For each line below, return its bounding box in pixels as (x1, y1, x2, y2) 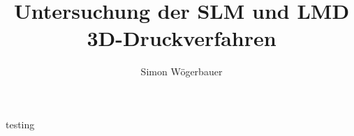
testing (6, 116, 35, 131)
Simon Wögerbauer (140, 64, 223, 79)
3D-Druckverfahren (87, 24, 276, 52)
